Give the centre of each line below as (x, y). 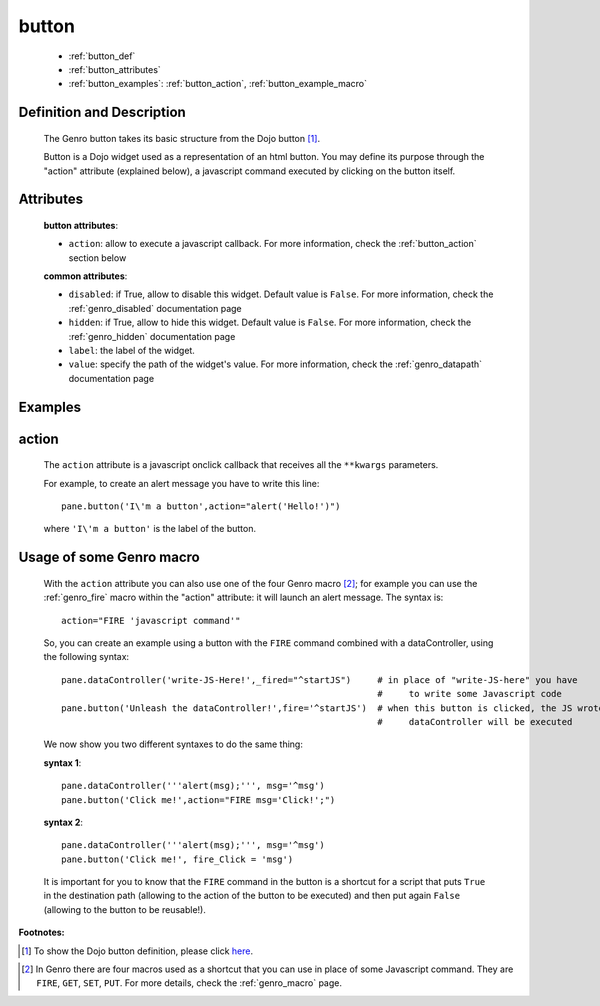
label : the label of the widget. (131, 351)
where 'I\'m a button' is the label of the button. (150, 529)
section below (97, 257)
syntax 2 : (63, 822)
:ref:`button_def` (102, 56)
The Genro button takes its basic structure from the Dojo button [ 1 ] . (181, 138)
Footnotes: (41, 932)
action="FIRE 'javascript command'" (151, 620)
